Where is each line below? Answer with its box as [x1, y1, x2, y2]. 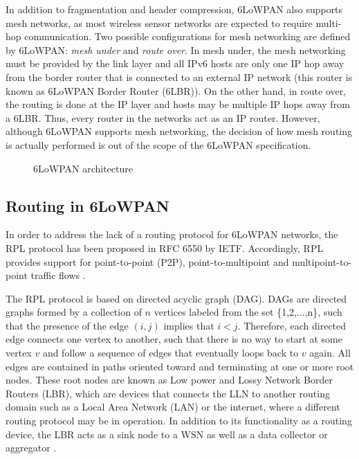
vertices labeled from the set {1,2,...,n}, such [154, 305, 342, 319]
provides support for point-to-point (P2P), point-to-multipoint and [6, 254, 289, 269]
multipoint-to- [292, 254, 352, 269]
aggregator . [6, 440, 57, 455]
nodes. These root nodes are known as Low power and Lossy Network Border [6, 372, 333, 387]
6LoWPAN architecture [33, 161, 133, 175]
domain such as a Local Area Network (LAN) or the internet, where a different [6, 399, 340, 414]
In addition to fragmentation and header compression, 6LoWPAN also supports [6, 2, 343, 16]
